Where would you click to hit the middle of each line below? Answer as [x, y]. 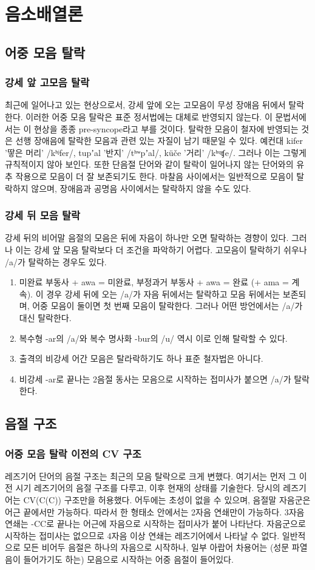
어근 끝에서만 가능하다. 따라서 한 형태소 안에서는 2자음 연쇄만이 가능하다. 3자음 [155, 511]
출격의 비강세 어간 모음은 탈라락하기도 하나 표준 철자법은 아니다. [141, 358]
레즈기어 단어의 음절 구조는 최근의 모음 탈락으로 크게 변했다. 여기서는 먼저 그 [151, 476]
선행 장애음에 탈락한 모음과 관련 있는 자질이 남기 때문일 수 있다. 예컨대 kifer [159, 141]
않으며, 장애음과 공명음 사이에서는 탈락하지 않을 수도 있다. [141, 188]
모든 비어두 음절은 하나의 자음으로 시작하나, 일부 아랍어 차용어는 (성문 [156, 547]
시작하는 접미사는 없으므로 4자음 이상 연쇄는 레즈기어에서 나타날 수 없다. [142, 535]
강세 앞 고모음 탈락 [47, 82]
